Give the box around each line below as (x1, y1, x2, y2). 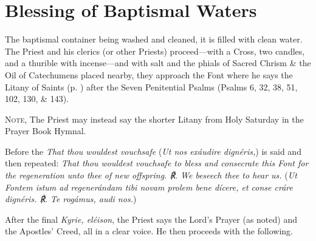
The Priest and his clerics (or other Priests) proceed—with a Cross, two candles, (5, 44, 305, 57)
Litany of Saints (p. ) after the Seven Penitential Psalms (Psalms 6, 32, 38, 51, (5, 80, 298, 93)
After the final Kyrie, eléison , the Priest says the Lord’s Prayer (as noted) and (5, 212, 297, 225)
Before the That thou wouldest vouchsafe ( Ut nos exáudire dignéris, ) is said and (5, 144, 301, 157)
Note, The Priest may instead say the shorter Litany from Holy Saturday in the (5, 112, 304, 125)
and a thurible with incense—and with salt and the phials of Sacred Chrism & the (5, 56, 311, 69)
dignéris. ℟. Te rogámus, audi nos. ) (5, 192, 137, 205)
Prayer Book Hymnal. (5, 124, 86, 137)
